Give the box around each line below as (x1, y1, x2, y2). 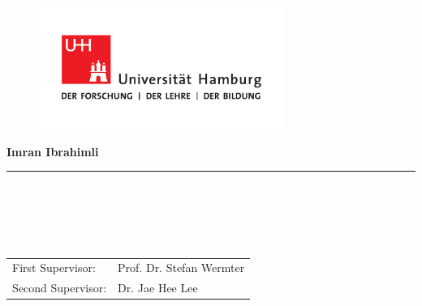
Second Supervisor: (12, 279, 107, 296)
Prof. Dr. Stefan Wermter (118, 259, 245, 276)
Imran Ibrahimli (6, 142, 99, 159)
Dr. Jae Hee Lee (118, 279, 198, 296)
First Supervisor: (12, 259, 96, 276)
